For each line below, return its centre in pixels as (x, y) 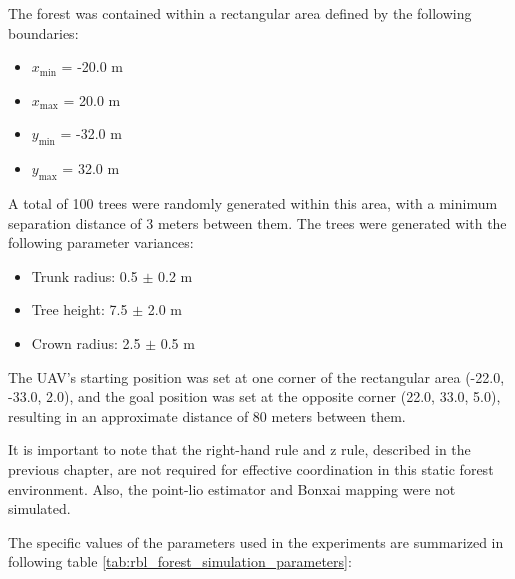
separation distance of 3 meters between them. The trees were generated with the (257, 222)
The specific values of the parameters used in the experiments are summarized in (256, 541)
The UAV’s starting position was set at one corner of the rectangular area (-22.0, (256, 376)
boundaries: (43, 32)
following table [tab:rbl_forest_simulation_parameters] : (180, 561)
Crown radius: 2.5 (86, 342)
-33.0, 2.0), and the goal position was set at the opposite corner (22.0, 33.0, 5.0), (254, 396)
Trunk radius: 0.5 (84, 275)
